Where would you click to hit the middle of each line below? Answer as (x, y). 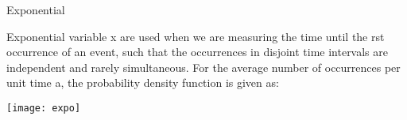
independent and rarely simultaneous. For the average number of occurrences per (203, 67)
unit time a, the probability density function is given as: (143, 82)
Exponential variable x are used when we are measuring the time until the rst (196, 36)
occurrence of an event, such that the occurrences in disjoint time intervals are (198, 52)
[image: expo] (44, 108)
